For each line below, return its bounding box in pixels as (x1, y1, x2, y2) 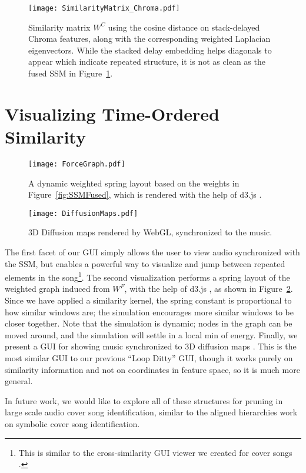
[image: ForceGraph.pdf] (28, 159, 125, 168)
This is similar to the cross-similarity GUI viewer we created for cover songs (18, 446, 292, 458)
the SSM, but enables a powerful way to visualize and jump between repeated (5, 257, 285, 269)
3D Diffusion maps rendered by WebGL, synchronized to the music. (28, 226, 272, 238)
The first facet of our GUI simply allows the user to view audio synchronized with (5, 246, 300, 258)
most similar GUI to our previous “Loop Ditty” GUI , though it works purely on (5, 352, 293, 364)
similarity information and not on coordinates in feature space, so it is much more (5, 363, 300, 375)
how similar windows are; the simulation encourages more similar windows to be (5, 305, 294, 318)
